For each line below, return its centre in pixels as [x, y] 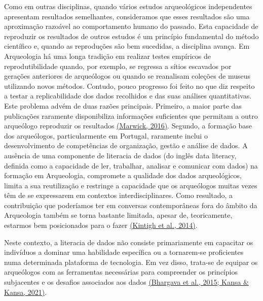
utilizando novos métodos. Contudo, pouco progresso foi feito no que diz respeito [129, 86]
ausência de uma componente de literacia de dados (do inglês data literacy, [120, 155]
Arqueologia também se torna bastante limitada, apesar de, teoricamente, [118, 215]
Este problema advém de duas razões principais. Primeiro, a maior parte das [123, 105]
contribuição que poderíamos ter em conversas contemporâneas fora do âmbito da [131, 205]
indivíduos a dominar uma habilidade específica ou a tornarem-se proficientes [124, 252]
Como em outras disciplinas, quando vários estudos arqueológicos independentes [128, 6]
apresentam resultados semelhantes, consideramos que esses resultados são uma [127, 16]
